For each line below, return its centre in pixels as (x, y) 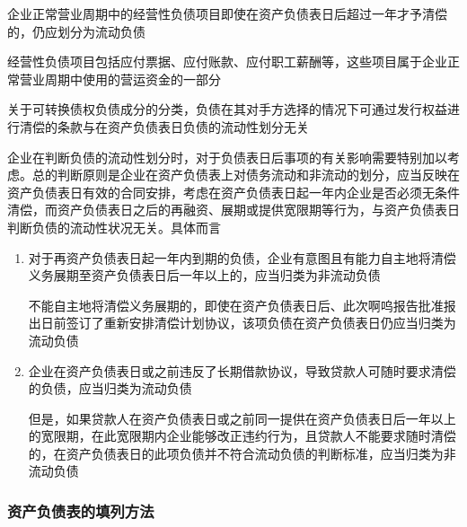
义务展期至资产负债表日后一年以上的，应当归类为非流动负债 (204, 275)
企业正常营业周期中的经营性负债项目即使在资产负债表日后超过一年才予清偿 (227, 13)
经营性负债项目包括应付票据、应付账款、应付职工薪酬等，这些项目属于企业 (227, 61)
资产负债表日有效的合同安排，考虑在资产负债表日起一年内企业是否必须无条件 (233, 192)
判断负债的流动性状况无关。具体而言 (114, 227)
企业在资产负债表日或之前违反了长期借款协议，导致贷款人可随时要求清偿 (242, 370)
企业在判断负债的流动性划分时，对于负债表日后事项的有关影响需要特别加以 (227, 157)
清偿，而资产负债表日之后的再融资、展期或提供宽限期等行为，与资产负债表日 (233, 210)
